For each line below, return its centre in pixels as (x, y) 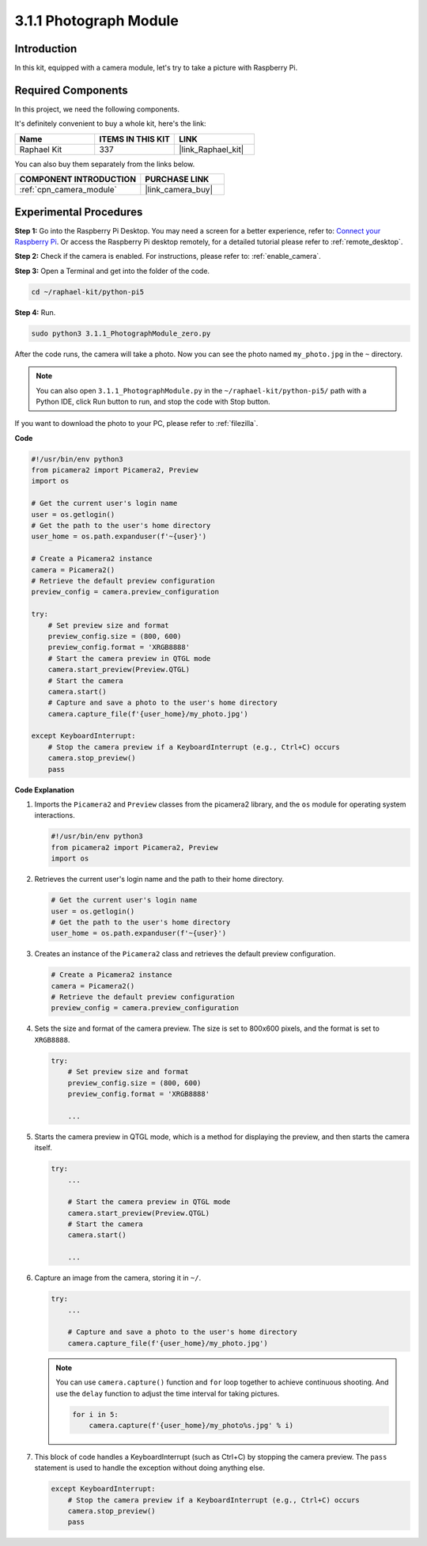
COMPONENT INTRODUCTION (78, 180)
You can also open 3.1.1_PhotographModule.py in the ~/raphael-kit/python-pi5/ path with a (201, 390)
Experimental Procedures (79, 212)
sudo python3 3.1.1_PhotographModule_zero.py (121, 333)
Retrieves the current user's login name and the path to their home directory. (159, 879)
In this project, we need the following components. (97, 109)
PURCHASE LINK (177, 180)
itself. (43, 1148)
